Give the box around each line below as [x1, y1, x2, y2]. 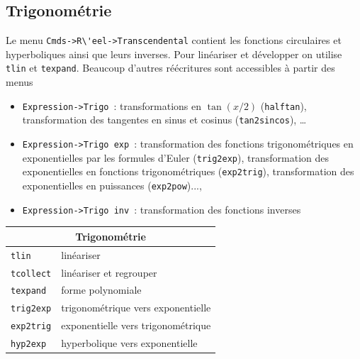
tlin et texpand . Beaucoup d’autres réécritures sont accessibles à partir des [6, 60, 335, 75]
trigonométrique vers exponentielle [61, 300, 211, 315]
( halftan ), [260, 98, 307, 113]
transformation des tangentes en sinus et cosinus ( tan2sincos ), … [22, 112, 307, 127]
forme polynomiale [61, 282, 142, 297]
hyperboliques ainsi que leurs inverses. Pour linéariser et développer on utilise [6, 46, 342, 61]
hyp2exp [11, 339, 47, 350]
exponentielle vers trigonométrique [61, 318, 211, 333]
